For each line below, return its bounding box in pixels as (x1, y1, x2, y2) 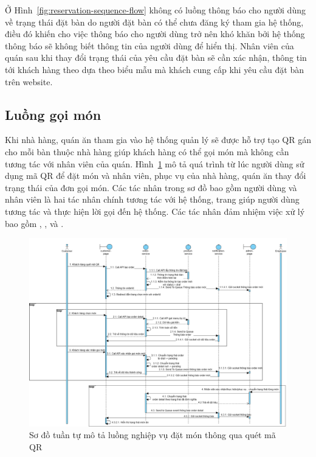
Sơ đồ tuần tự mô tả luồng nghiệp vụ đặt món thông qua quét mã (29, 428, 276, 441)
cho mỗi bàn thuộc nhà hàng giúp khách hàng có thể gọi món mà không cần (5, 145, 289, 158)
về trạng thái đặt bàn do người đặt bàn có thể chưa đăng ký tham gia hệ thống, (5, 15, 304, 28)
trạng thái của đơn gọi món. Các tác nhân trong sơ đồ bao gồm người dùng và (5, 181, 297, 194)
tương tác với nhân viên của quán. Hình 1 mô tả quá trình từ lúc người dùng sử (5, 157, 304, 170)
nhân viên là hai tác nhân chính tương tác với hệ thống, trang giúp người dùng (5, 193, 300, 206)
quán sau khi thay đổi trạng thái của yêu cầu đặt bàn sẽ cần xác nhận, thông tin (5, 51, 307, 64)
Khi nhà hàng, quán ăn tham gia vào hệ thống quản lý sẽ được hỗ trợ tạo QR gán (5, 133, 311, 146)
